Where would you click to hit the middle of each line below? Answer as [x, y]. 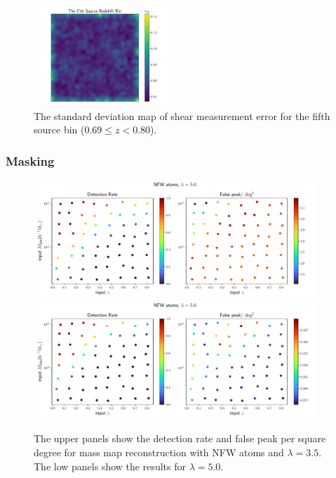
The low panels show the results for [110, 466]
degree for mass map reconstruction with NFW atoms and [159, 452]
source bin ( [59, 130]
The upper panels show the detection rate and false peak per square [180, 438]
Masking [30, 160]
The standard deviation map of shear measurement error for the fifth [182, 115]
